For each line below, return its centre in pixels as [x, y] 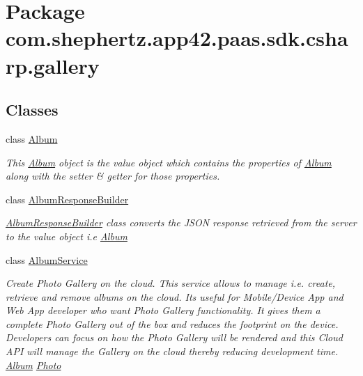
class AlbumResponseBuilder [67, 199]
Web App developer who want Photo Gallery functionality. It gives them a [163, 310]
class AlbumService [47, 259]
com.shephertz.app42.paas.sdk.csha [177, 38]
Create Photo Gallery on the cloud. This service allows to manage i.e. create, [171, 283]
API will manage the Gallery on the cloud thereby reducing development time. [172, 351]
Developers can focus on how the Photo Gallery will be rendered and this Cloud [174, 337]
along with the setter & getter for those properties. [113, 176]
